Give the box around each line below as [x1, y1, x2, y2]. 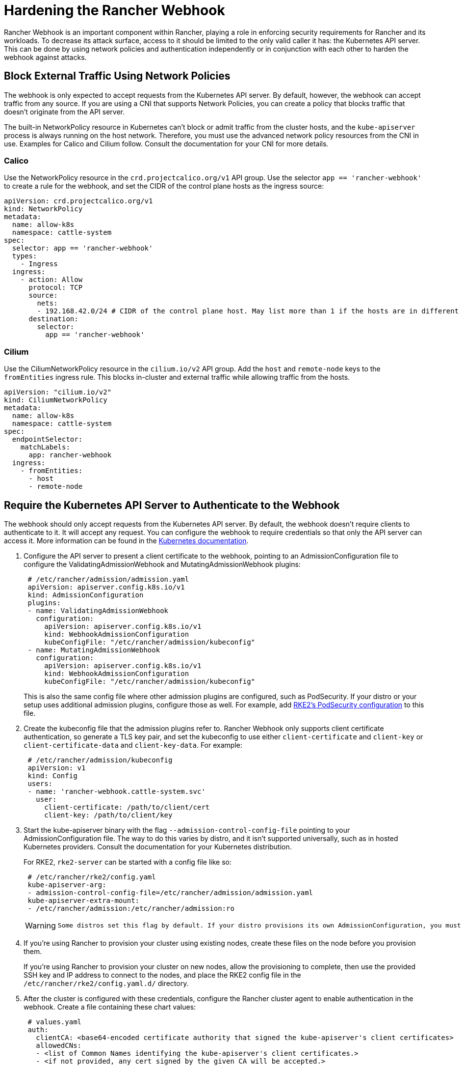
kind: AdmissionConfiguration [27, 591, 144, 599]
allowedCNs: [36, 1041, 82, 1049]
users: [27, 779, 53, 788]
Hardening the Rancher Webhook [4, 2, 225, 19]
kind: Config [27, 771, 77, 780]
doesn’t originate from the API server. [4, 107, 125, 116]
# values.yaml [27, 1017, 82, 1026]
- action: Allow [20, 276, 83, 284]
